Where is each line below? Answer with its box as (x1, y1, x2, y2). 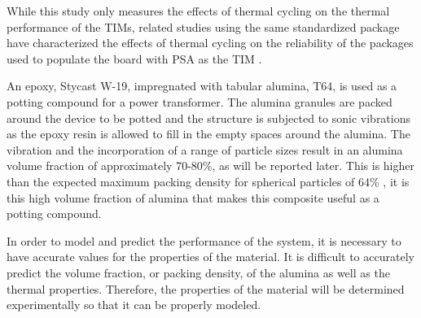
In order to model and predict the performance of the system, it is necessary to (7, 232, 401, 249)
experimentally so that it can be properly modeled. (7, 296, 261, 313)
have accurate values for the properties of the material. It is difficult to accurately (7, 248, 414, 265)
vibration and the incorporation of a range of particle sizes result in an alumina (7, 141, 403, 158)
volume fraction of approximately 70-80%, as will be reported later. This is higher (7, 157, 414, 174)
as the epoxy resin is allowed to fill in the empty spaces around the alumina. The (7, 125, 410, 142)
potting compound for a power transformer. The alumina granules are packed (7, 93, 392, 110)
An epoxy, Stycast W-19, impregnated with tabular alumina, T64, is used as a (7, 77, 397, 94)
